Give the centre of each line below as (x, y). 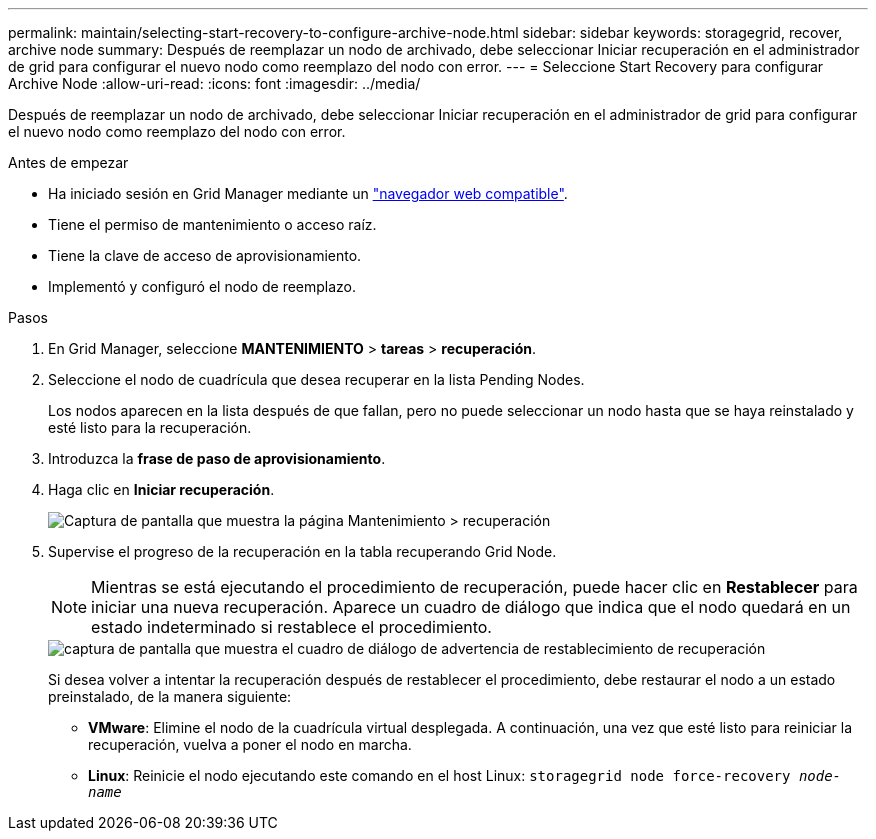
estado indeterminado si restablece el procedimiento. (291, 627)
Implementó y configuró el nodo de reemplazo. (202, 286)
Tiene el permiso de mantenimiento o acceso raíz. (212, 224)
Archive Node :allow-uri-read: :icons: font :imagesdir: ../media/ (214, 83)
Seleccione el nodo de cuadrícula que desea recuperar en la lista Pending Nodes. (316, 379)
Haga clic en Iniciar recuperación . (161, 489)
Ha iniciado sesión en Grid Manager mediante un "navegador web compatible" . (308, 193)
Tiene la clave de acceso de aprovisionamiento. (205, 255)
